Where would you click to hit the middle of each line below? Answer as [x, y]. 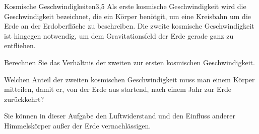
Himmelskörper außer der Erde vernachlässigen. [78, 125]
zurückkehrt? [24, 99]
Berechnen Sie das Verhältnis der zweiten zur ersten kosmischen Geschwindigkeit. [129, 62]
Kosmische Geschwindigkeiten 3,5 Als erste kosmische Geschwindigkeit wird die [125, 6]
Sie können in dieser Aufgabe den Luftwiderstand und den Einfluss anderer [120, 116]
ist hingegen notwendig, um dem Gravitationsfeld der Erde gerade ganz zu [119, 35]
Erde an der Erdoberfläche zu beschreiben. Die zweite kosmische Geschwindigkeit [129, 26]
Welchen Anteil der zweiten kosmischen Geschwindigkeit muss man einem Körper [129, 79]
